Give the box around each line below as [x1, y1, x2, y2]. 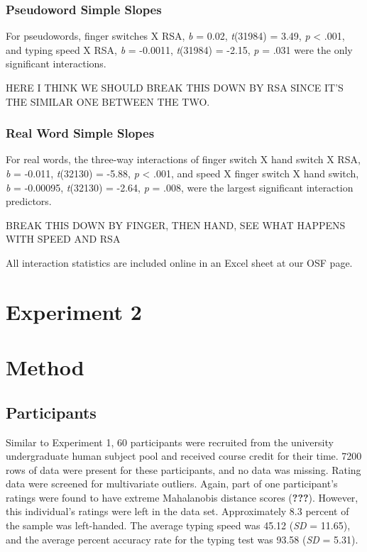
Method [6, 353, 84, 382]
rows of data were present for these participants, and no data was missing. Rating [6, 462, 361, 477]
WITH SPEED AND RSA [6, 231, 121, 246]
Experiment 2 [6, 297, 142, 326]
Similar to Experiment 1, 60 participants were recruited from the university [6, 434, 334, 449]
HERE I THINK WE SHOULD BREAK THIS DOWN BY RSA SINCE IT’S [6, 80, 344, 94]
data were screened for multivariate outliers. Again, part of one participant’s [6, 476, 338, 491]
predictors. [6, 194, 52, 209]
